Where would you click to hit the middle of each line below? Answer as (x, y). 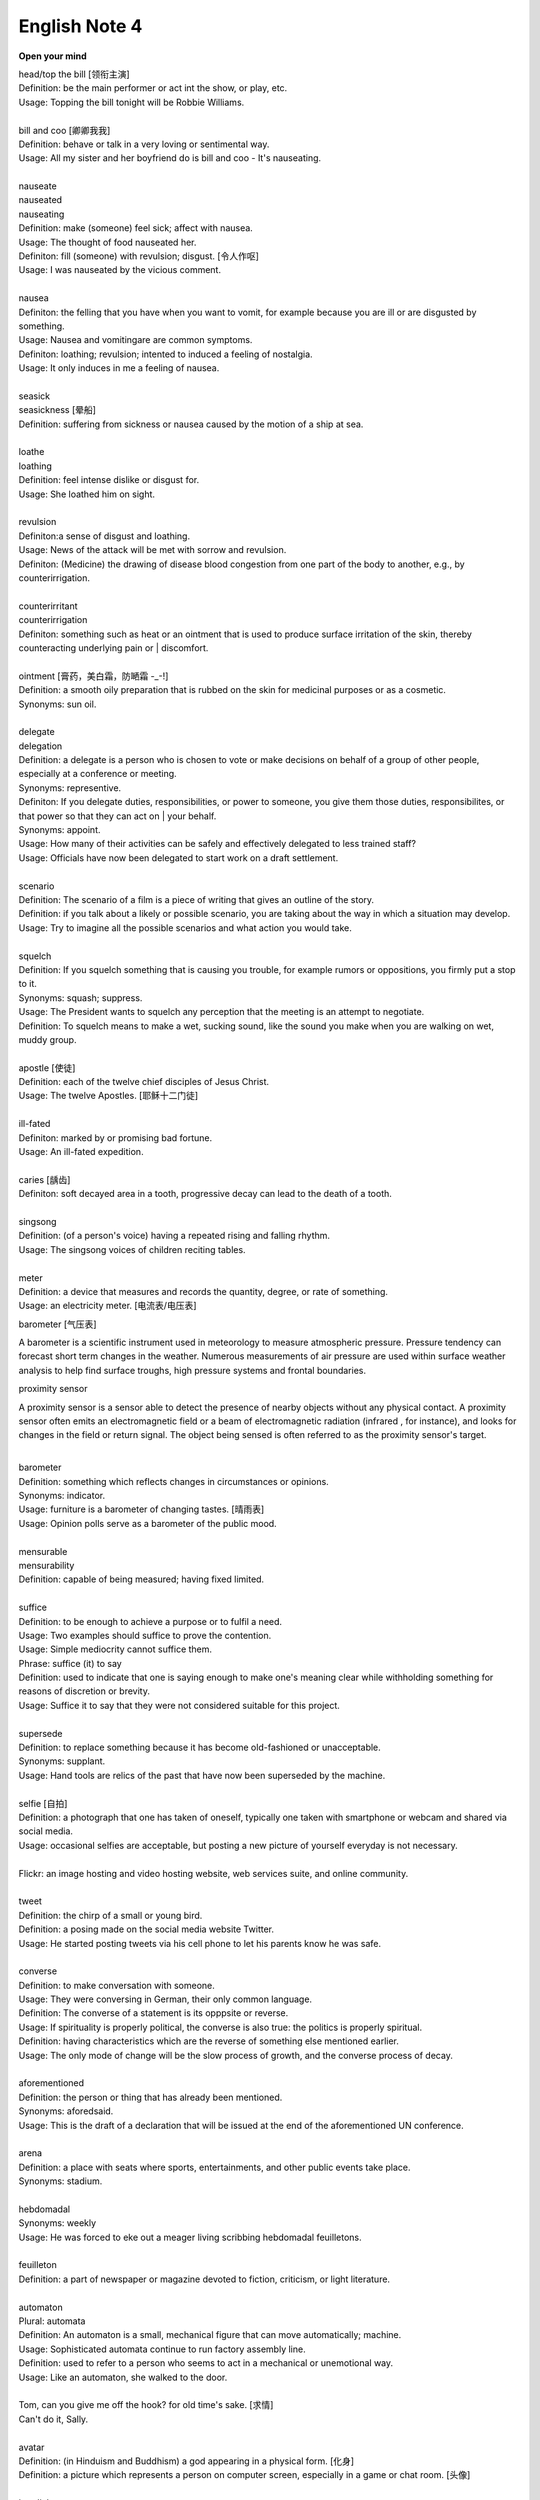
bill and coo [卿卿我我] (64, 130)
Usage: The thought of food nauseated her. (107, 242)
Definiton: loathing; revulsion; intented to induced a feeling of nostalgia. (166, 354)
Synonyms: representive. (70, 787)
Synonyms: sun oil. (57, 704)
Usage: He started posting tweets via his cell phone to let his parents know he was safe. (200, 1943)
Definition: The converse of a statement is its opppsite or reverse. (153, 2013)
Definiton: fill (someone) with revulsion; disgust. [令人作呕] (138, 256)
